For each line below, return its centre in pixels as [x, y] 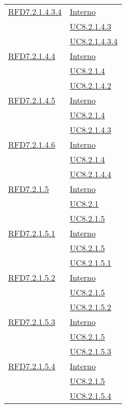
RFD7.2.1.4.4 [32, 56]
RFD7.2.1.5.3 [32, 322]
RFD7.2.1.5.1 [32, 233]
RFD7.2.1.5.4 [32, 366]
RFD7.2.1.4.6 [32, 144]
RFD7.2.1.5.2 [32, 277]
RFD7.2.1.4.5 [32, 100]
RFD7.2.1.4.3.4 [35, 11]
